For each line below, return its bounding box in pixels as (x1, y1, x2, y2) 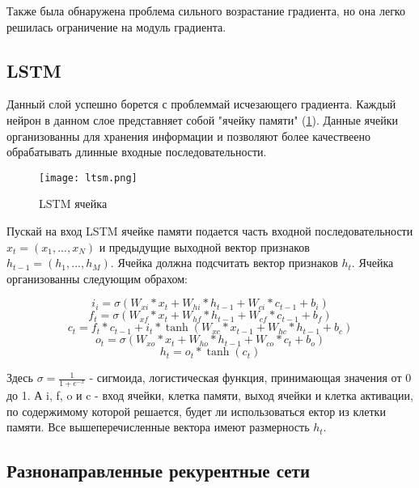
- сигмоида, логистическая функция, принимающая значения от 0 (89, 369, 412, 386)
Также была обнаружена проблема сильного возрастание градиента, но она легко (6, 2, 405, 19)
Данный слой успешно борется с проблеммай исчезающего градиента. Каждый (6, 95, 396, 112)
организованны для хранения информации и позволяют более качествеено (6, 127, 370, 144)
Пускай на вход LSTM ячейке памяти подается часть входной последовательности (6, 223, 413, 240)
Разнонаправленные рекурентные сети (6, 458, 310, 483)
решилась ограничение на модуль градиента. (6, 18, 226, 35)
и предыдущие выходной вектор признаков (99, 238, 310, 255)
